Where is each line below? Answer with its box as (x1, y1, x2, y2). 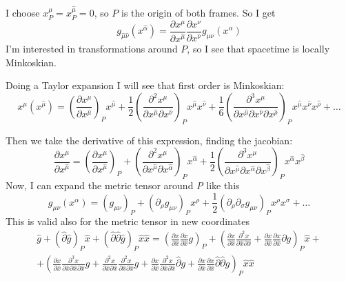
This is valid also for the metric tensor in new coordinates (6, 213, 250, 228)
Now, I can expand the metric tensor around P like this (6, 177, 240, 192)
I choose (6, 6, 40, 20)
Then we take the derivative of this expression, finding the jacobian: (6, 133, 293, 147)
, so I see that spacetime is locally (187, 41, 330, 55)
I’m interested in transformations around (6, 41, 178, 55)
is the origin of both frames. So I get (121, 6, 276, 20)
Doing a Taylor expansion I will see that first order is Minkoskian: (6, 78, 285, 93)
